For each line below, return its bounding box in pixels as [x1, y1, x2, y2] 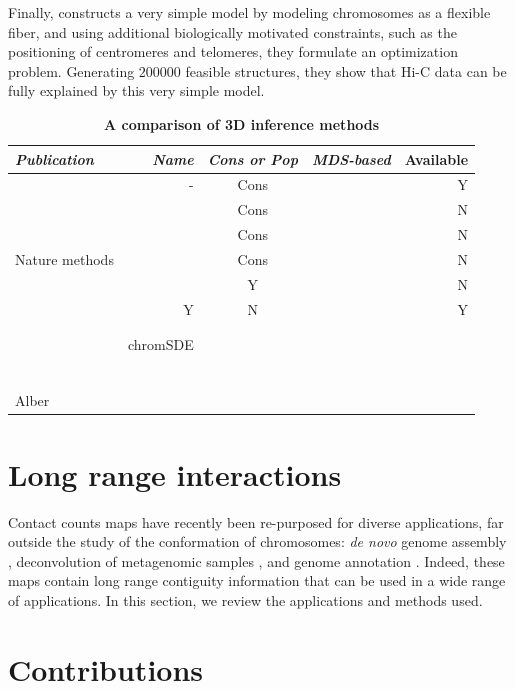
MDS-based [311, 148, 391, 169]
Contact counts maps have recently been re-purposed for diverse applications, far [8, 511, 504, 532]
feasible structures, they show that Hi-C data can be [185, 60, 507, 81]
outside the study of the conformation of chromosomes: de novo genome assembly [8, 531, 507, 552]
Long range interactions [8, 453, 342, 494]
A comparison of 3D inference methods [103, 113, 380, 134]
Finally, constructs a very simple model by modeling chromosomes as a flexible [8, 2, 491, 22]
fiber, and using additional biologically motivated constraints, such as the [8, 21, 457, 42]
